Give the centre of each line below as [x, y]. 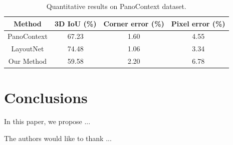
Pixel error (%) [198, 23]
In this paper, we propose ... [47, 121]
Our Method [28, 61]
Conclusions [46, 97]
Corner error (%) [134, 23]
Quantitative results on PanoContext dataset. [116, 6]
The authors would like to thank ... [58, 138]
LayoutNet [28, 49]
